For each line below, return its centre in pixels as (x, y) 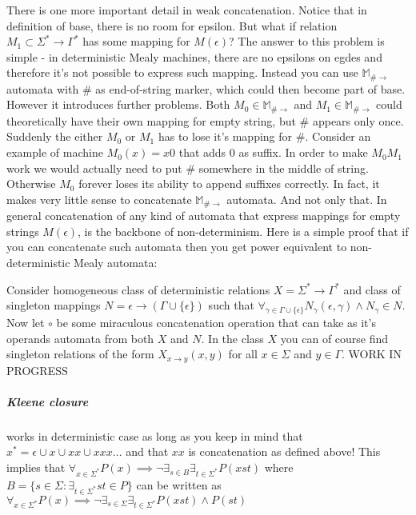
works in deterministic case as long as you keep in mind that (155, 435)
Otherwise (31, 184)
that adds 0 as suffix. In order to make (273, 152)
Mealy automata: (116, 263)
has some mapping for (136, 41)
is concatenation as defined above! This (284, 451)
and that (147, 451)
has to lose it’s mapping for (225, 136)
